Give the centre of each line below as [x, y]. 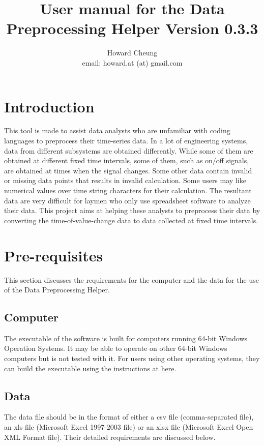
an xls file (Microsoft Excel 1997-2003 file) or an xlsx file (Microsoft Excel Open [129, 427]
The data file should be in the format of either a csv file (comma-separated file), [129, 417]
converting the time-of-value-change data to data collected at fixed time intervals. [131, 220]
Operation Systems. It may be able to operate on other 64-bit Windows [116, 348]
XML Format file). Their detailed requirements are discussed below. [110, 437]
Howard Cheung [132, 53]
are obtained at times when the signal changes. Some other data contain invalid [128, 170]
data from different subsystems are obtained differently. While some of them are [129, 150]
